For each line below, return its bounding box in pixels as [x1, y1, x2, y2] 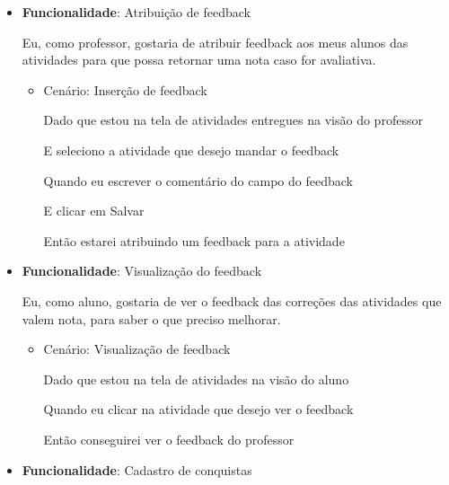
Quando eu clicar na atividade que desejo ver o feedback [43, 400, 354, 419]
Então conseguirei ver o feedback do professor [43, 429, 295, 448]
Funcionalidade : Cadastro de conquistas [22, 460, 252, 479]
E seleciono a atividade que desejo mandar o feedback [43, 140, 339, 159]
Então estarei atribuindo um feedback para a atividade [43, 231, 345, 250]
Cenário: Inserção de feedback [43, 80, 207, 99]
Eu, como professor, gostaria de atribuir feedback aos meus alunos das [22, 32, 409, 51]
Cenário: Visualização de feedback [43, 339, 231, 358]
